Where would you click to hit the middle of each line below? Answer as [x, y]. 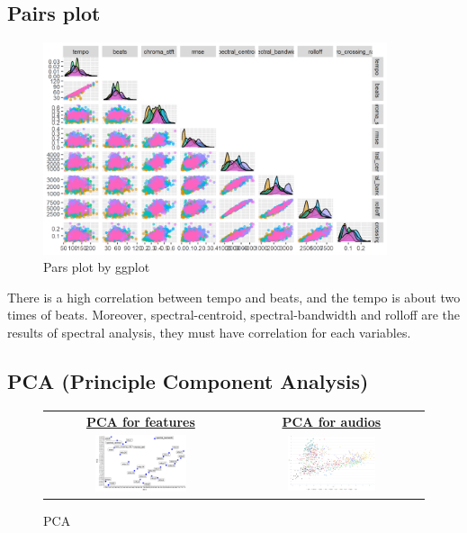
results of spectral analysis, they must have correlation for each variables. [209, 333]
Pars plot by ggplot [97, 267]
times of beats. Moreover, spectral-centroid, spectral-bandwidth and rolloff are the [234, 315]
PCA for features [140, 421]
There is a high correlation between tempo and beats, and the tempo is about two [234, 297]
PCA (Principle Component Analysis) [188, 381]
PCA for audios [332, 421]
